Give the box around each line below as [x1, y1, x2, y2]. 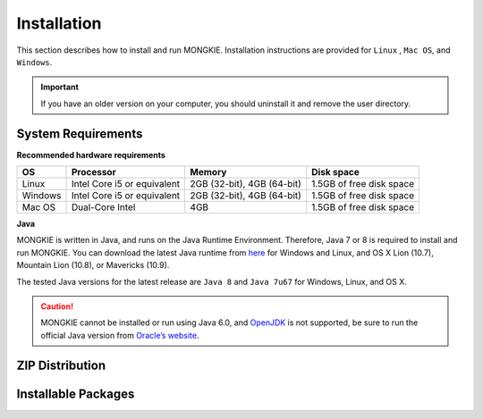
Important [40, 81, 80, 93]
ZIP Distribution [16, 357, 106, 373]
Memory [190, 166, 227, 179]
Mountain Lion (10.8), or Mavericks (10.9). [16, 260, 170, 271]
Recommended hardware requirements [16, 149, 165, 160]
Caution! [40, 300, 74, 312]
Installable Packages [16, 386, 135, 401]
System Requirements [16, 126, 143, 141]
